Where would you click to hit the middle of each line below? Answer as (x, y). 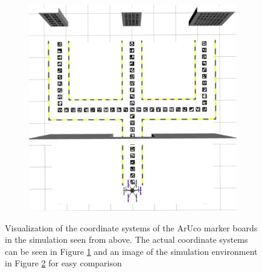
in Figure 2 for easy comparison (63, 263)
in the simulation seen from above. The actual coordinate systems (126, 239)
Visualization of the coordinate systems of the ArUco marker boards (131, 227)
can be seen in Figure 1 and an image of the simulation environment (131, 251)
